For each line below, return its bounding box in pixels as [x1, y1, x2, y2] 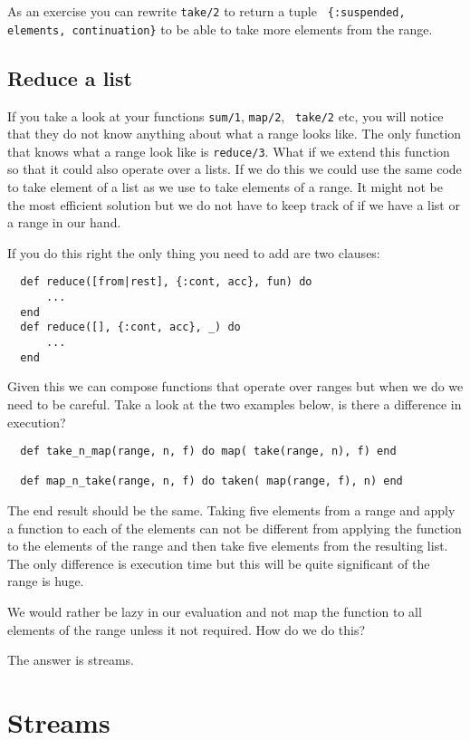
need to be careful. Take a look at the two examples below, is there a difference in [7, 394, 462, 413]
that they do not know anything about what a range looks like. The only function [7, 124, 462, 143]
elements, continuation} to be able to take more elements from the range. [7, 19, 433, 38]
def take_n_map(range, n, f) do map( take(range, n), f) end [20, 445, 397, 458]
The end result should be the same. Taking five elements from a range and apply [7, 501, 456, 520]
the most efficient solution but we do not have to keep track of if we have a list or [7, 195, 460, 214]
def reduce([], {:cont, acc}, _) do [20, 321, 241, 334]
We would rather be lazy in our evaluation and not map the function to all [7, 602, 422, 621]
